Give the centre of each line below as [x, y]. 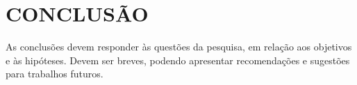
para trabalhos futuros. [55, 74]
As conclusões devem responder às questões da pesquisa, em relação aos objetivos [179, 47]
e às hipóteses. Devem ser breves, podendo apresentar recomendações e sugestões [178, 60]
